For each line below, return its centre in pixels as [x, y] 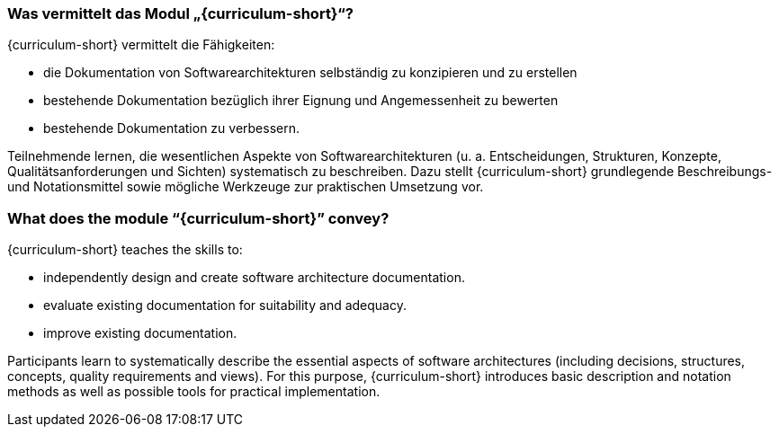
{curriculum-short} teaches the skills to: [125, 250]
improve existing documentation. [140, 333]
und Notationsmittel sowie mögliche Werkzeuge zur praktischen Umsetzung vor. [246, 187]
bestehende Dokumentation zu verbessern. [172, 128]
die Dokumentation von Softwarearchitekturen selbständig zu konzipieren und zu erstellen [310, 73]
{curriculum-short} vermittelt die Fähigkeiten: [141, 45]
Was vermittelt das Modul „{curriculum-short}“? [180, 13]
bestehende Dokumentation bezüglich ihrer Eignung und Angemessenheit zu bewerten [301, 101]
